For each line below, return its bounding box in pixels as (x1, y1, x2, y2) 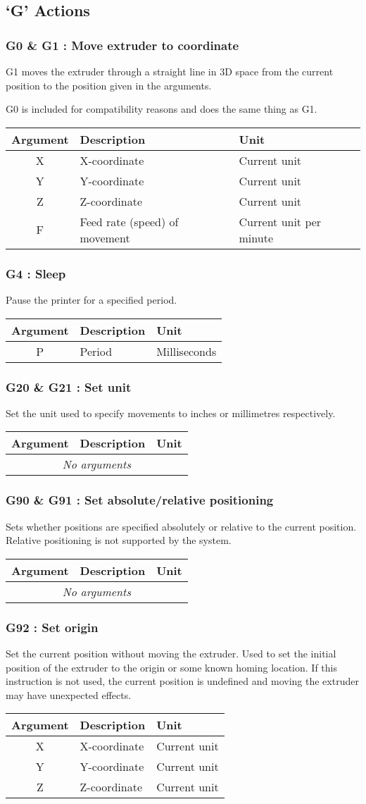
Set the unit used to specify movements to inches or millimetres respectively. (6, 405, 336, 420)
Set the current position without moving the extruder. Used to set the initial (6, 646, 336, 661)
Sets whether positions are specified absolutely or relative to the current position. (6, 519, 357, 533)
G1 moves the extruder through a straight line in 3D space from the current (6, 64, 334, 78)
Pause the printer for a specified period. (6, 292, 177, 307)
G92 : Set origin (6, 618, 99, 636)
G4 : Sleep (6, 264, 66, 282)
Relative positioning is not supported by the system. (6, 533, 232, 548)
